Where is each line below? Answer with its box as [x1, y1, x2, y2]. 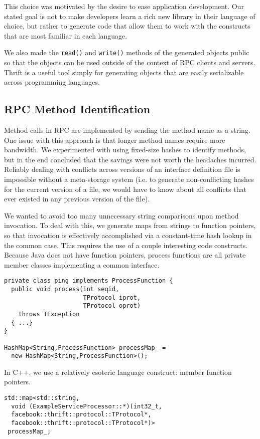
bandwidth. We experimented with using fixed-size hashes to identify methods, [4, 144, 246, 155]
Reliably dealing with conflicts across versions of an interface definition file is [4, 164, 240, 174]
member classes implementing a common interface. [4, 259, 160, 270]
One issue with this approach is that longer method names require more [4, 134, 225, 145]
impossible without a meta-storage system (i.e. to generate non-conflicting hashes [4, 173, 254, 184]
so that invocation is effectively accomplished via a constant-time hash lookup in [4, 230, 252, 240]
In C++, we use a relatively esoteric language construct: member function [4, 366, 232, 377]
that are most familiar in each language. [4, 30, 127, 41]
